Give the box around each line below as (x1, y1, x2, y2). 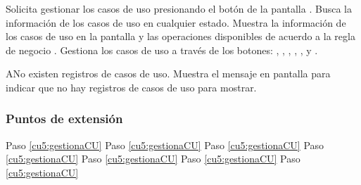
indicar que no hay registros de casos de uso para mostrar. (6, 79, 257, 94)
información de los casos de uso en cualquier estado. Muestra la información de (6, 15, 346, 30)
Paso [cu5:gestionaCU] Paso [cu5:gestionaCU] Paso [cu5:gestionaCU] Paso (6, 137, 324, 152)
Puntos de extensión (6, 110, 123, 127)
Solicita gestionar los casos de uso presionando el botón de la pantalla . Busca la (6, 1, 352, 15)
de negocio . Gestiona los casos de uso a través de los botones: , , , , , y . (6, 42, 318, 57)
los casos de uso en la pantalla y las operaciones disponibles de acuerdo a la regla (6, 29, 355, 44)
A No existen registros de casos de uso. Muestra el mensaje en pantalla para (6, 66, 331, 81)
